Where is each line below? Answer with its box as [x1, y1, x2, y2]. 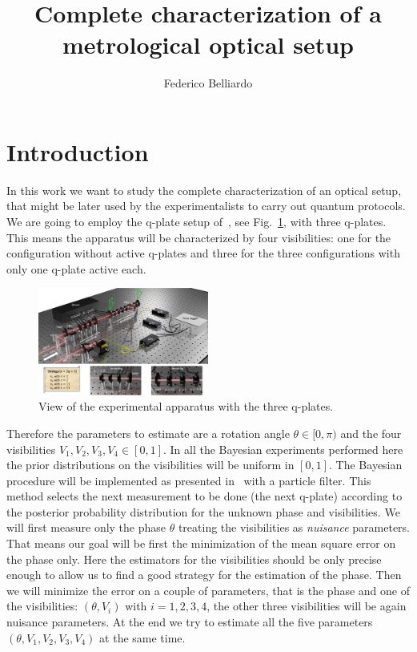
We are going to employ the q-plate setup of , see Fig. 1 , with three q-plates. [6, 213, 387, 230]
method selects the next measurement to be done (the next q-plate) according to [6, 488, 403, 504]
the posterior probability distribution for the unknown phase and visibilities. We [6, 503, 400, 520]
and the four [340, 424, 402, 441]
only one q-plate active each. [6, 260, 146, 277]
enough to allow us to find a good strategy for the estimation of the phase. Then [6, 566, 402, 583]
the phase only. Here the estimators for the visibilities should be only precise [6, 550, 382, 567]
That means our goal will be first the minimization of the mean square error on [6, 535, 396, 552]
